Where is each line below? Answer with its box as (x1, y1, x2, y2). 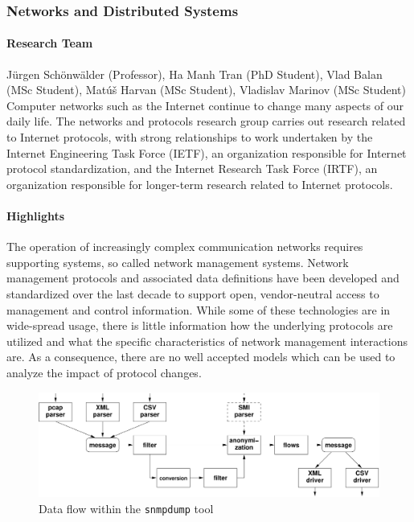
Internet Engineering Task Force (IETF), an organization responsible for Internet (6, 144, 407, 161)
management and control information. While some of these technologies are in (6, 301, 391, 318)
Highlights (6, 207, 65, 224)
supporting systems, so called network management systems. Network (6, 253, 349, 270)
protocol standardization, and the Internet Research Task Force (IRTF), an (6, 160, 378, 177)
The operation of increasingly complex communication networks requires (6, 238, 363, 255)
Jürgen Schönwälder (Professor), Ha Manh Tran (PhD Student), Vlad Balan (6, 65, 383, 82)
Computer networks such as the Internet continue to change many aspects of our (6, 97, 404, 113)
